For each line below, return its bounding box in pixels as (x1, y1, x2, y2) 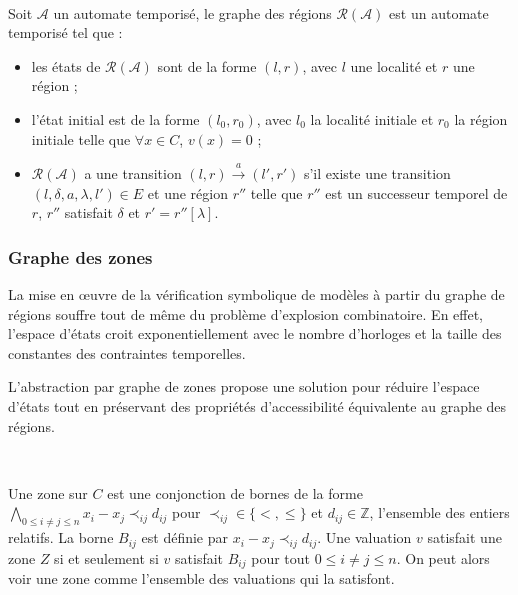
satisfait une (427, 527, 502, 548)
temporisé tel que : (8, 22, 123, 43)
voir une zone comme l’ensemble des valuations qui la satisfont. (8, 568, 395, 589)
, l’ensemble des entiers (369, 502, 510, 523)
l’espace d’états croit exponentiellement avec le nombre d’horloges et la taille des (8, 323, 502, 344)
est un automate (389, 2, 489, 23)
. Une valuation (317, 527, 412, 548)
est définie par (141, 527, 229, 548)
